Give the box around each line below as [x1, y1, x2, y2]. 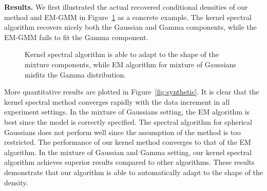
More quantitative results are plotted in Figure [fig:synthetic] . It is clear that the [4, 86, 259, 97]
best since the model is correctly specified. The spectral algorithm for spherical [4, 116, 252, 127]
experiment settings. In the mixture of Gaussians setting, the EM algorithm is [4, 106, 250, 117]
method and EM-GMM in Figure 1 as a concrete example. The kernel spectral [4, 11, 252, 22]
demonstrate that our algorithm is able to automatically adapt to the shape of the [4, 166, 263, 177]
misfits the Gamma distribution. [25, 69, 126, 80]
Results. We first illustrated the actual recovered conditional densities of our [4, 2, 248, 12]
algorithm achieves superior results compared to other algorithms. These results [4, 157, 255, 167]
